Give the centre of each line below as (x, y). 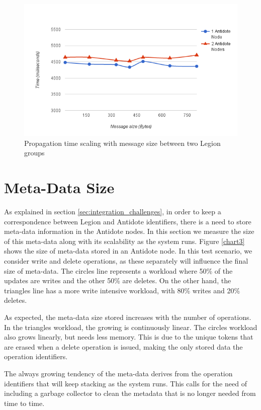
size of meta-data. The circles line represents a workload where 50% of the (118, 270)
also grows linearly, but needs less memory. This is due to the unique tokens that (129, 337)
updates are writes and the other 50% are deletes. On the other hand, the (118, 280)
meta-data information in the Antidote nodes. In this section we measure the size (129, 231)
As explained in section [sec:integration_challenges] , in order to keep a (113, 212)
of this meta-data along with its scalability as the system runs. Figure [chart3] (124, 241)
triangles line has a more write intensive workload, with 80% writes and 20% (122, 290)
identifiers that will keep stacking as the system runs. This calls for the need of (125, 383)
